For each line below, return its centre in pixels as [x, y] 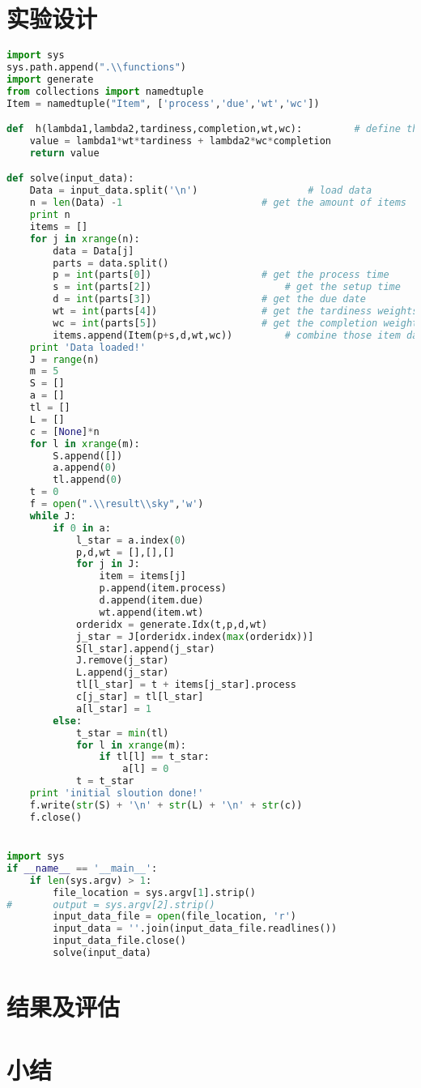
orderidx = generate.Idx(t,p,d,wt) [172, 624]
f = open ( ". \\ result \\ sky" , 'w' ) [117, 504]
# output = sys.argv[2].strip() [111, 905]
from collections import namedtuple [105, 91]
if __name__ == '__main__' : [82, 868]
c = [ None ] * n [64, 431]
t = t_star [105, 781]
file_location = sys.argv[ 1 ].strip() [154, 892]
